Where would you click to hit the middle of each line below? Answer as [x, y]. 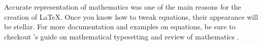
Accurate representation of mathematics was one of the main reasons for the [123, 7]
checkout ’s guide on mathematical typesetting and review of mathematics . [122, 36]
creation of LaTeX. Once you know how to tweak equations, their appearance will [131, 16]
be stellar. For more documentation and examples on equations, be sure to [120, 27]
